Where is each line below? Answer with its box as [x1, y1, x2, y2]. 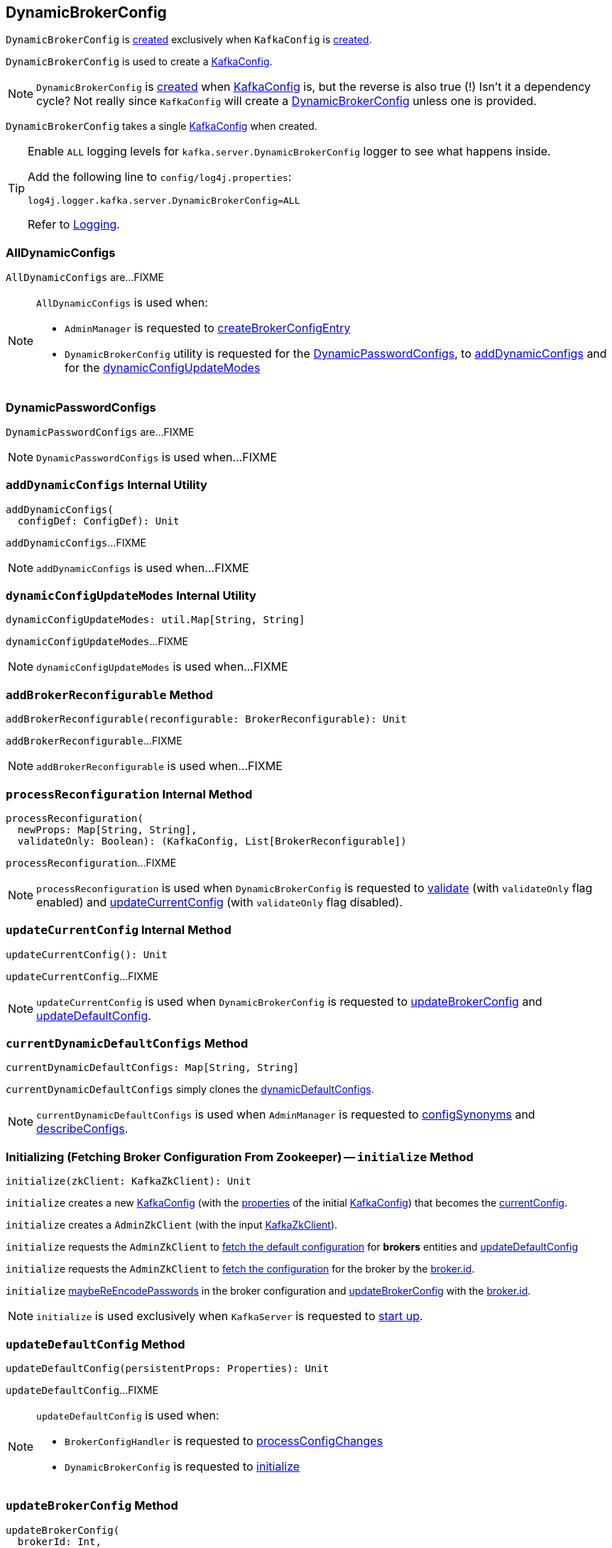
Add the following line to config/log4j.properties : [28, 170, 292, 185]
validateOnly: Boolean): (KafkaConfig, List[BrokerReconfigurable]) [17, 835, 407, 847]
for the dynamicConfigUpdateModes [65, 361, 261, 375]
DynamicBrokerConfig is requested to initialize [65, 1459, 300, 1473]
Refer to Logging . [28, 217, 120, 232]
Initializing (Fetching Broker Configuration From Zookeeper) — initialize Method [6, 1149, 474, 1164]
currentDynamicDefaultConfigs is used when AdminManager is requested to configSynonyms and [36, 1107, 535, 1122]
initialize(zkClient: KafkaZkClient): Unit [6, 1175, 251, 1187]
